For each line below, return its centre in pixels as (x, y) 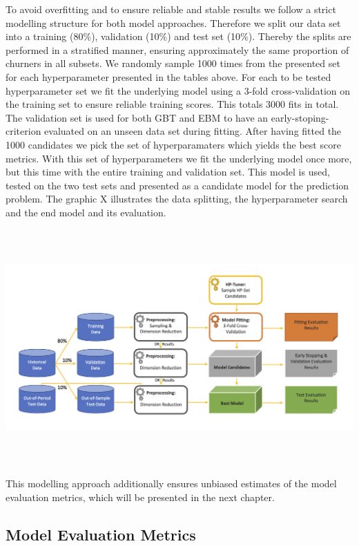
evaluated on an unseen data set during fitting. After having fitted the (193, 131)
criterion (23, 131)
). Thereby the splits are (300, 36)
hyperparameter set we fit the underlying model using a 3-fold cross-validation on (178, 90)
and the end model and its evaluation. (86, 212)
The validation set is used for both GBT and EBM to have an (137, 117)
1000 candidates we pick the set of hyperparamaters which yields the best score (173, 144)
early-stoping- (300, 117)
